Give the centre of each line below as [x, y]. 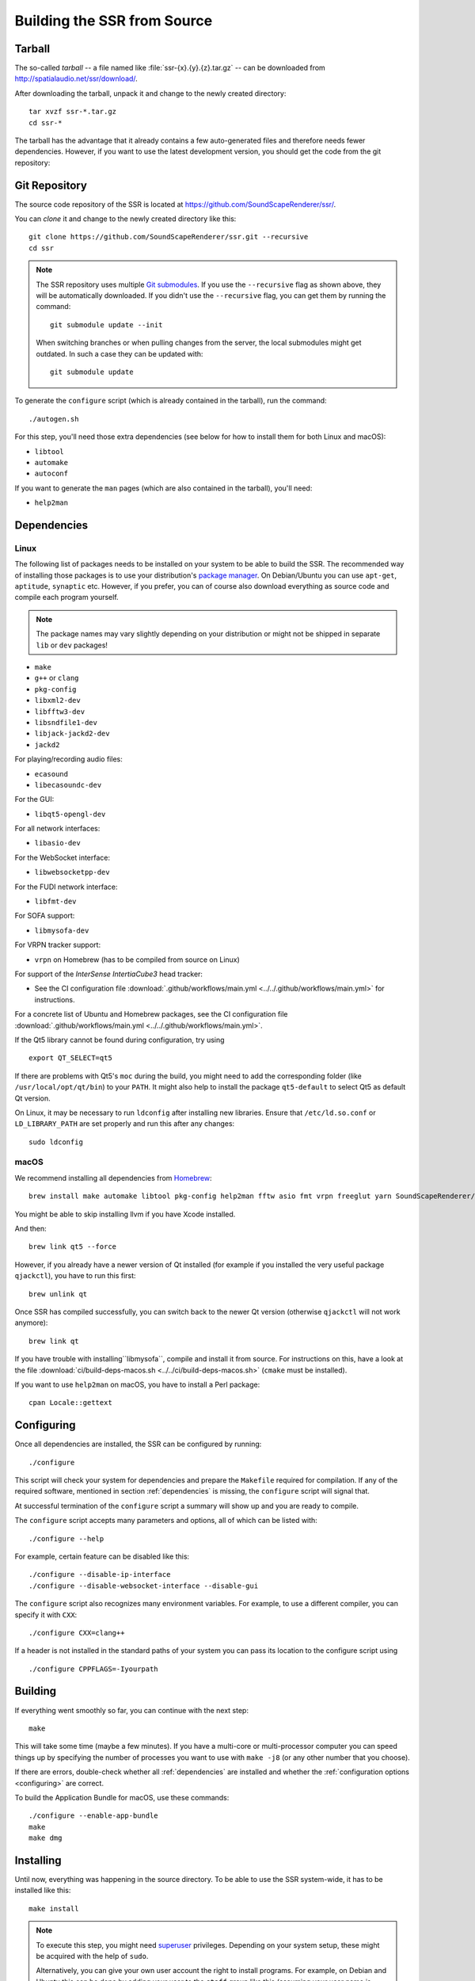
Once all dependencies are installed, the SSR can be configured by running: [138, 1444]
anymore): [31, 1323]
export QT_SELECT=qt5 [70, 1058]
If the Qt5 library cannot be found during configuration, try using [120, 1040]
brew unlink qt [58, 1294]
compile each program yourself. [66, 597]
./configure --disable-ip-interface [100, 1574]
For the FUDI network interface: [66, 887]
